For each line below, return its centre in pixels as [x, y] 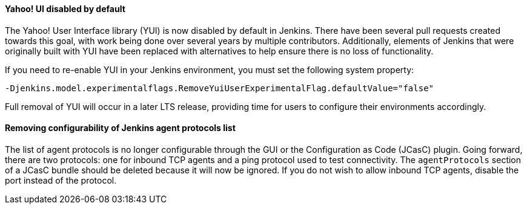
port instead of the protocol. [61, 180]
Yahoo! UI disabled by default [65, 9]
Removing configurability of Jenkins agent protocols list [120, 128]
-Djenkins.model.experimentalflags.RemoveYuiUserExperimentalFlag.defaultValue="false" [220, 88]
